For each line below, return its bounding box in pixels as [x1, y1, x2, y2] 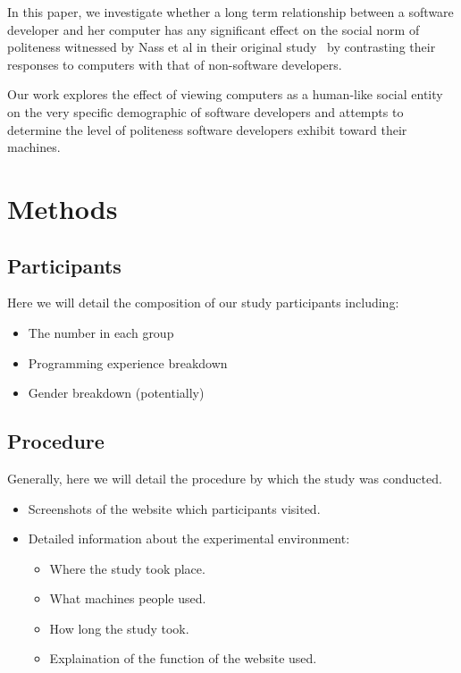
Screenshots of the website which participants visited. [28, 499, 321, 517]
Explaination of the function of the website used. [49, 649, 317, 668]
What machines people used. [49, 589, 206, 608]
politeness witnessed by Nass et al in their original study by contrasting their [7, 38, 436, 56]
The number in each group [28, 323, 174, 341]
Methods [7, 189, 118, 226]
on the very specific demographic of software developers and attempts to [7, 102, 404, 121]
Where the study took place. [49, 559, 205, 577]
